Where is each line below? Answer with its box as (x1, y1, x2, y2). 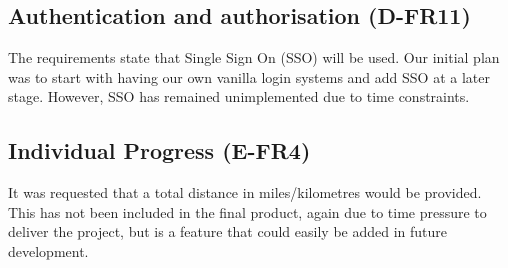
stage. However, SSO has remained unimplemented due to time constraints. (8, 86, 470, 107)
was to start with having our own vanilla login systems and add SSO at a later (8, 66, 490, 87)
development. (8, 240, 89, 261)
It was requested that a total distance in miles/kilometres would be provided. (8, 182, 482, 203)
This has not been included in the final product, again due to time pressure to (8, 201, 487, 222)
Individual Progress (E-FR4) (8, 135, 311, 166)
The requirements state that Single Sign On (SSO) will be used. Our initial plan (8, 47, 500, 68)
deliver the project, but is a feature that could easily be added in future (8, 221, 448, 242)
